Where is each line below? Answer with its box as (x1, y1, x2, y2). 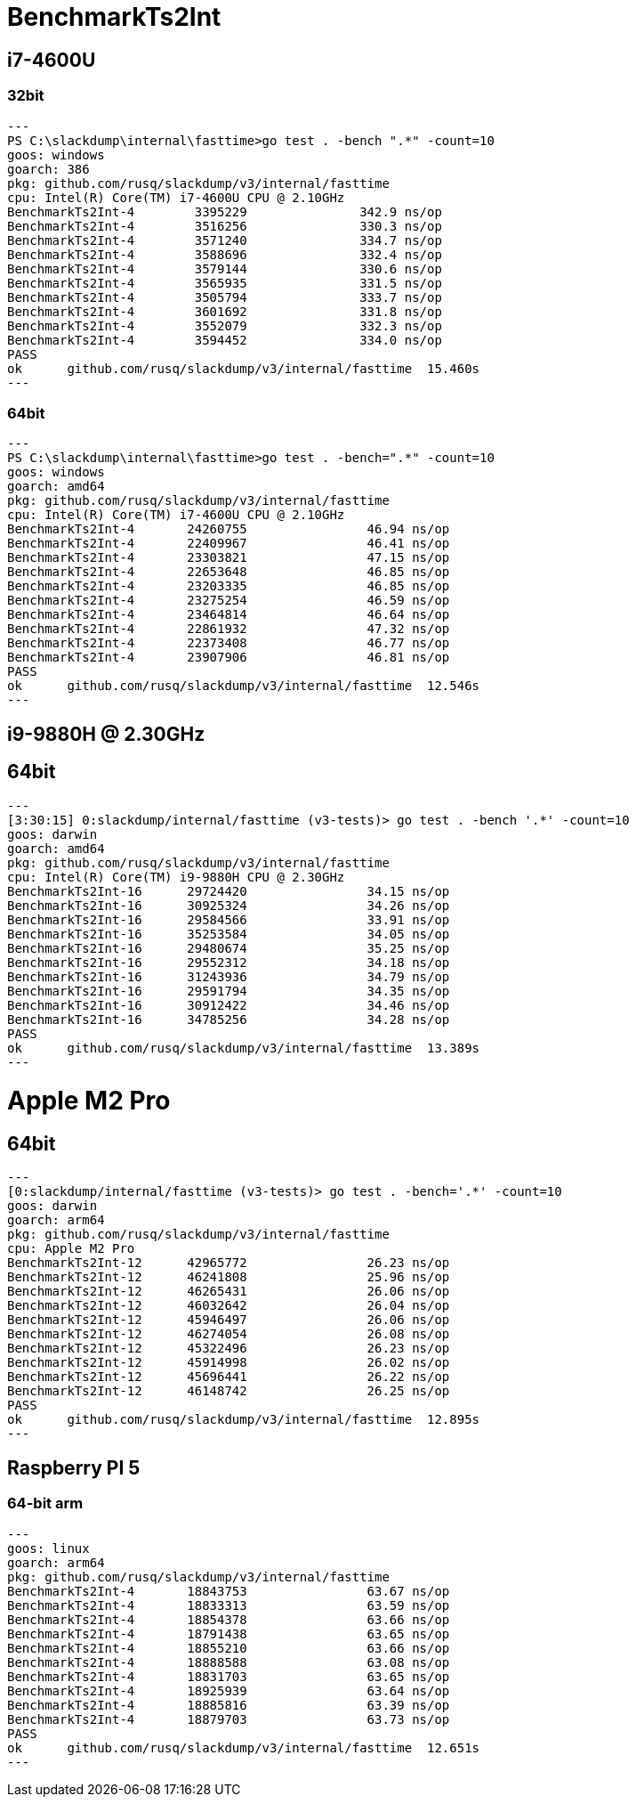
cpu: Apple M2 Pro (7, 1241, 135, 1256)
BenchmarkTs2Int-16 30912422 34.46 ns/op (7, 997, 450, 1012)
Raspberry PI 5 (7, 1456, 141, 1479)
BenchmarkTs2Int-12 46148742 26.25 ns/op (7, 1384, 450, 1399)
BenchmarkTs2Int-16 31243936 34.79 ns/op (7, 969, 450, 984)
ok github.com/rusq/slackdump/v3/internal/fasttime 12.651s (7, 1740, 480, 1755)
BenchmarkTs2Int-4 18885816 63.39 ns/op (7, 1697, 450, 1712)
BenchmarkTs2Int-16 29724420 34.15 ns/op (7, 883, 450, 898)
